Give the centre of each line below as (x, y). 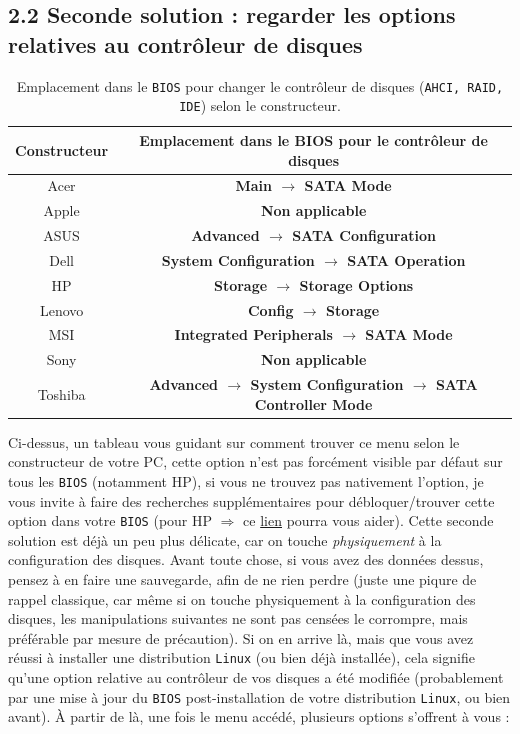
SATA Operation (406, 259)
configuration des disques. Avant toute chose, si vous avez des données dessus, (246, 559)
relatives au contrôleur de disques (185, 43)
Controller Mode (313, 403)
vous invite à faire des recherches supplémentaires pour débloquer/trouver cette (251, 500)
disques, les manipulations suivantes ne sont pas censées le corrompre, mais (238, 618)
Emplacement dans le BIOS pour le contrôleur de (313, 139)
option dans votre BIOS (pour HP (110, 520)
